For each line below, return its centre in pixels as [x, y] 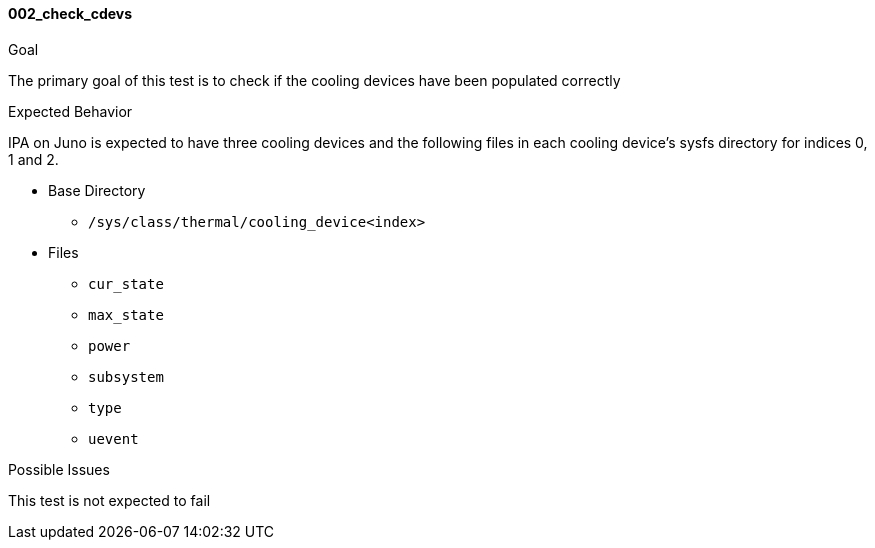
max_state [126, 314]
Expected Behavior [70, 111]
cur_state [126, 283]
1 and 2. [33, 159]
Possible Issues [59, 469]
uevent [113, 438]
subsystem [126, 376]
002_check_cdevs [70, 13]
